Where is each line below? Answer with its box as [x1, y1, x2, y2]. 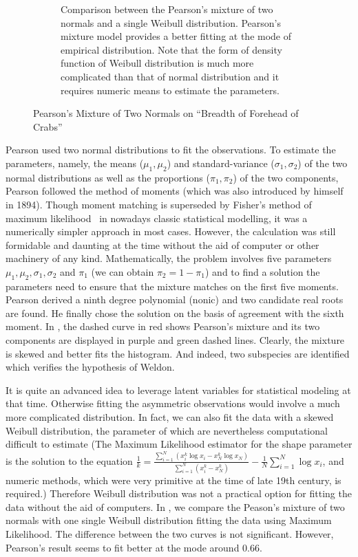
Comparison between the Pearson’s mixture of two [61, 2, 273, 16]
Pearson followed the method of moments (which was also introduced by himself [6, 184, 344, 198]
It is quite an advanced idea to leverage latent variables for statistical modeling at [6, 382, 351, 397]
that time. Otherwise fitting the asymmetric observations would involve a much [6, 396, 340, 411]
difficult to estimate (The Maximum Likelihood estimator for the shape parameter [6, 437, 352, 451]
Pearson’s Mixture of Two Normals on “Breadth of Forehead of [33, 106, 299, 120]
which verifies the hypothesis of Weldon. [6, 360, 175, 374]
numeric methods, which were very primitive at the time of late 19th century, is [6, 472, 341, 487]
